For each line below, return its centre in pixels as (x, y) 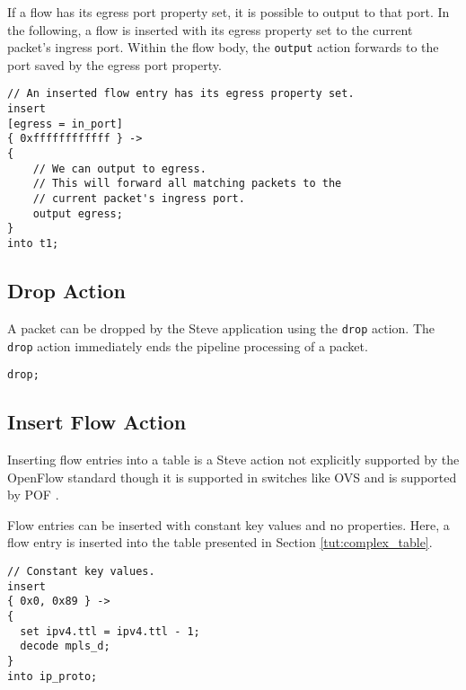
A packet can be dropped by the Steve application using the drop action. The (221, 327)
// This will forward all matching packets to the (187, 184)
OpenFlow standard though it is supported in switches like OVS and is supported (232, 477)
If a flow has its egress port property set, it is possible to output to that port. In (229, 12)
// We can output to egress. (119, 168)
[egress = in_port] (65, 124)
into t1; (33, 243)
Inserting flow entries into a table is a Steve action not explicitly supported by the (233, 460)
